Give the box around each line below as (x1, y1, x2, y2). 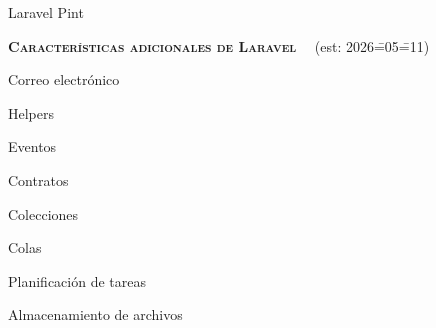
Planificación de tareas (8, 270, 146, 291)
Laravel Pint (8, 2, 84, 22)
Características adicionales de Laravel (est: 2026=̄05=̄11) (8, 35, 430, 56)
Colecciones (8, 203, 79, 224)
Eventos (8, 136, 57, 157)
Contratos (8, 169, 69, 190)
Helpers (8, 102, 55, 123)
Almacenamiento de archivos (8, 304, 183, 325)
